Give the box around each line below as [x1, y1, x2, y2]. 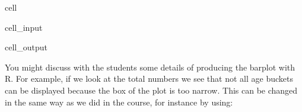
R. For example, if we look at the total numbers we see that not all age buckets [5, 72, 293, 85]
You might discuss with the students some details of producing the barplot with [5, 60, 295, 73]
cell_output [5, 41, 47, 53]
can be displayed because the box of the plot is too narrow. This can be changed [5, 84, 298, 96]
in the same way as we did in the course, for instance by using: [5, 95, 233, 108]
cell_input [5, 21, 43, 33]
